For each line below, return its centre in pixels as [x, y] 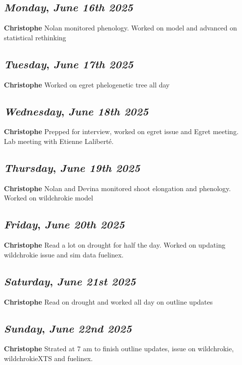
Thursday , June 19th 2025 [72, 167]
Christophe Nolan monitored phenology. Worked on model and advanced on [121, 28]
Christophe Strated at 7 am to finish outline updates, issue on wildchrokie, [119, 349]
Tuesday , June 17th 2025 [69, 64]
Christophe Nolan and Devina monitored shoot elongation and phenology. [118, 188]
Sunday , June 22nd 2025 [68, 328]
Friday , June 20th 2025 [64, 224]
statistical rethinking [35, 37]
